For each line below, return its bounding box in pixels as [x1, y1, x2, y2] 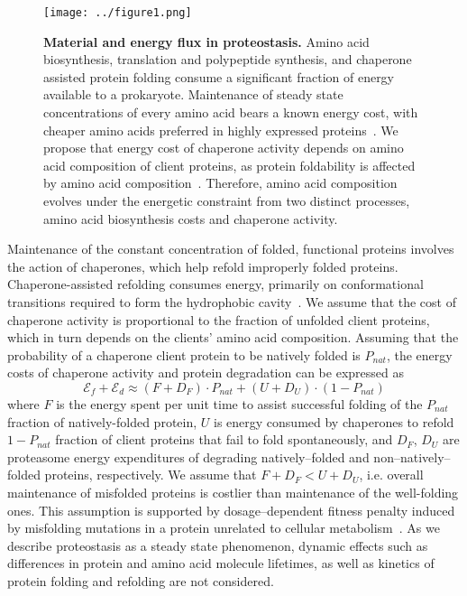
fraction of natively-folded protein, [7, 412, 197, 431]
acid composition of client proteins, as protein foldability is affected [43, 155, 416, 174]
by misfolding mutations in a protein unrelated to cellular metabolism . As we [7, 518, 440, 537]
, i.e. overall [359, 465, 424, 484]
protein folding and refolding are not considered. [7, 571, 274, 590]
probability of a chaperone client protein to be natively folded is [7, 345, 361, 364]
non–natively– [373, 447, 451, 466]
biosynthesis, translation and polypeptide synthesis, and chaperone [43, 50, 412, 69]
